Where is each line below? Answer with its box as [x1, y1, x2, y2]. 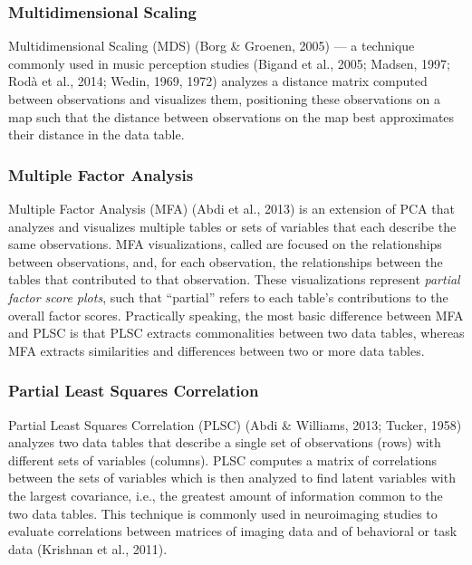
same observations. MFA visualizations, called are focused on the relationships [8, 235, 442, 254]
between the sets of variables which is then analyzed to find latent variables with [8, 468, 456, 487]
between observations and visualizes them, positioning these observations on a [8, 90, 441, 108]
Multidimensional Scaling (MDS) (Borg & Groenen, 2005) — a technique [8, 36, 415, 55]
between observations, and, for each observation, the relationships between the [8, 252, 443, 271]
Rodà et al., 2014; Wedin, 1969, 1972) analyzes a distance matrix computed [8, 72, 428, 91]
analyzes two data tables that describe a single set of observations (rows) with [8, 433, 441, 452]
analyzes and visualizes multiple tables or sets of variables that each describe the [8, 216, 457, 235]
